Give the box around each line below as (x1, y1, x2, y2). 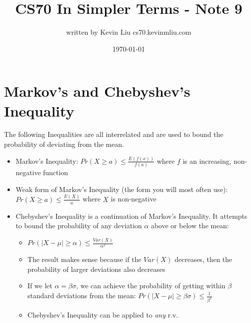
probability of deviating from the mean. (4, 139, 124, 149)
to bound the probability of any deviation (15, 220, 142, 231)
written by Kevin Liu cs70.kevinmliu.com (66, 27, 192, 37)
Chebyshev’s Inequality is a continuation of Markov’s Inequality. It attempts (15, 210, 248, 221)
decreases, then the (174, 254, 232, 264)
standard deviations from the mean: (27, 290, 136, 300)
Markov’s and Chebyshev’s (4, 81, 191, 101)
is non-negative (110, 194, 156, 204)
